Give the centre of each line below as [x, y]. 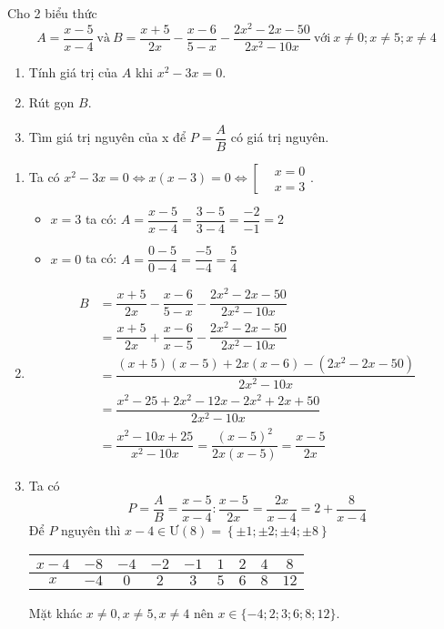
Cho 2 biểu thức [52, 13]
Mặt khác [55, 612]
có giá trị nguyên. [280, 137]
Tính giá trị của [73, 71]
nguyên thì [91, 529]
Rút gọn [51, 102]
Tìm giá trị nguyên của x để [107, 137]
